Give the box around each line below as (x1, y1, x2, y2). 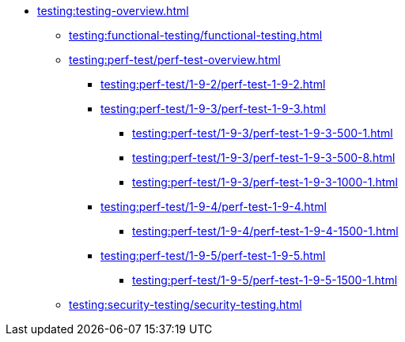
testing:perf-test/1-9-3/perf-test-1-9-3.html (100, 102, 326, 115)
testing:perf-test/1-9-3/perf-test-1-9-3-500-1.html (132, 126, 393, 140)
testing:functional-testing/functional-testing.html (69, 28, 323, 42)
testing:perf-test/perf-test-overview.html (69, 53, 281, 66)
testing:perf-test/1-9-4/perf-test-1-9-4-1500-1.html (132, 224, 399, 238)
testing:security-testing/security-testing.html (69, 298, 302, 311)
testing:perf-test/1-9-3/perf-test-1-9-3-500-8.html (132, 151, 396, 164)
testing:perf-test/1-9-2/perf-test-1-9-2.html (100, 77, 326, 91)
